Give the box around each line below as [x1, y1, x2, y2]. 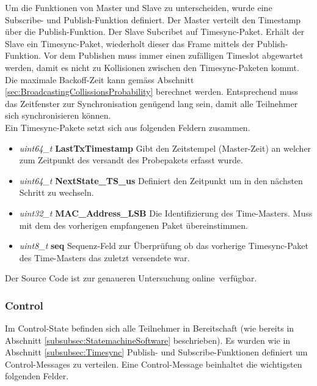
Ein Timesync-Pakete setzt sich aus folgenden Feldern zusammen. [5, 121, 250, 133]
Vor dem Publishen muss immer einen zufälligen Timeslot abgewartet [43, 49, 304, 62]
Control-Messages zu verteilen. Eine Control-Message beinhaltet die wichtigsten [5, 357, 302, 370]
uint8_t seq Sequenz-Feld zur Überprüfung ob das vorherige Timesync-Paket [19, 239, 309, 252]
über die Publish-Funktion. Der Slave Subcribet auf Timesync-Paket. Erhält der [5, 25, 305, 38]
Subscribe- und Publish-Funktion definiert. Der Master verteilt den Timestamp [5, 13, 301, 26]
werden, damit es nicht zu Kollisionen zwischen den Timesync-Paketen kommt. [5, 61, 299, 73]
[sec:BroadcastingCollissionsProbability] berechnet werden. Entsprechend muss [5, 85, 299, 98]
